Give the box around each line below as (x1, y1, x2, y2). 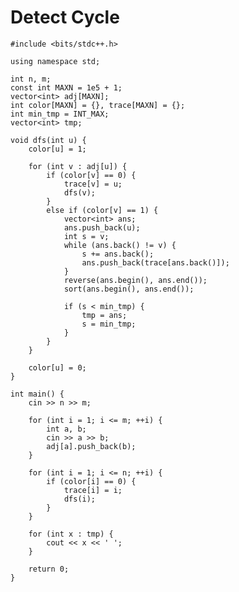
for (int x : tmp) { (28, 529, 114, 539)
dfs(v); (63, 187, 97, 198)
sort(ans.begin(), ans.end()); (63, 284, 195, 294)
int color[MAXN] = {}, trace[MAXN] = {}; (10, 100, 186, 110)
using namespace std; (10, 56, 101, 66)
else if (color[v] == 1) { (46, 205, 159, 215)
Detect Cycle (10, 6, 120, 29)
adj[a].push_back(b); (46, 441, 137, 451)
